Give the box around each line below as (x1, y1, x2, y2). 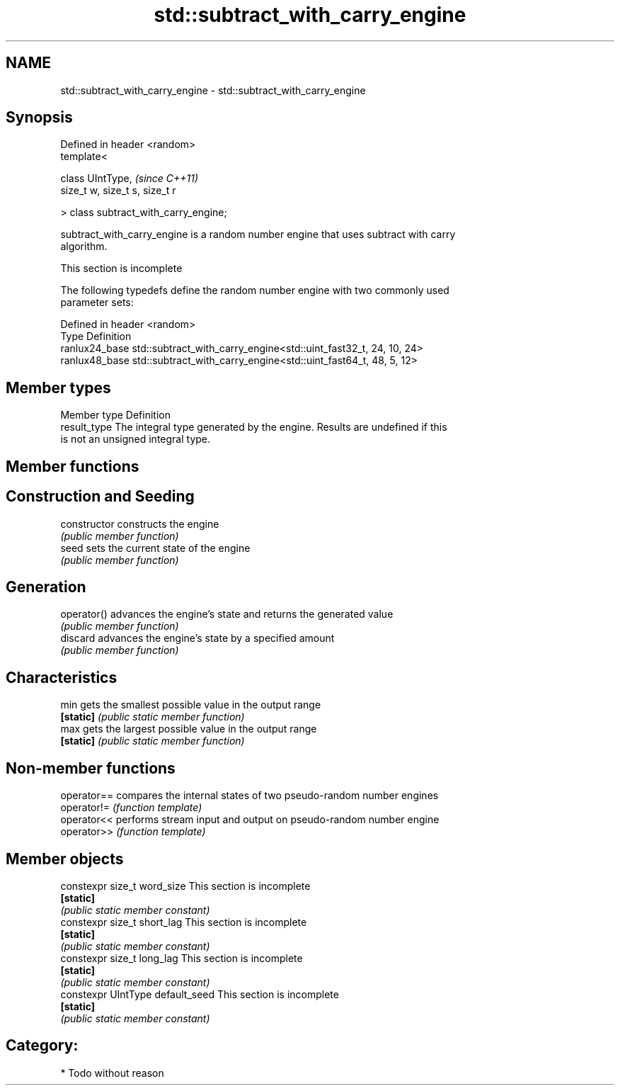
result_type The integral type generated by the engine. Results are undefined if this (60, 421, 447, 434)
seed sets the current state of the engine (60, 541, 251, 554)
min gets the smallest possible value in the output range (60, 699, 321, 711)
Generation (6, 577, 86, 596)
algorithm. (60, 240, 108, 253)
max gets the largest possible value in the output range (60, 723, 317, 735)
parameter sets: (60, 296, 134, 309)
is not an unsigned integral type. (60, 433, 211, 446)
